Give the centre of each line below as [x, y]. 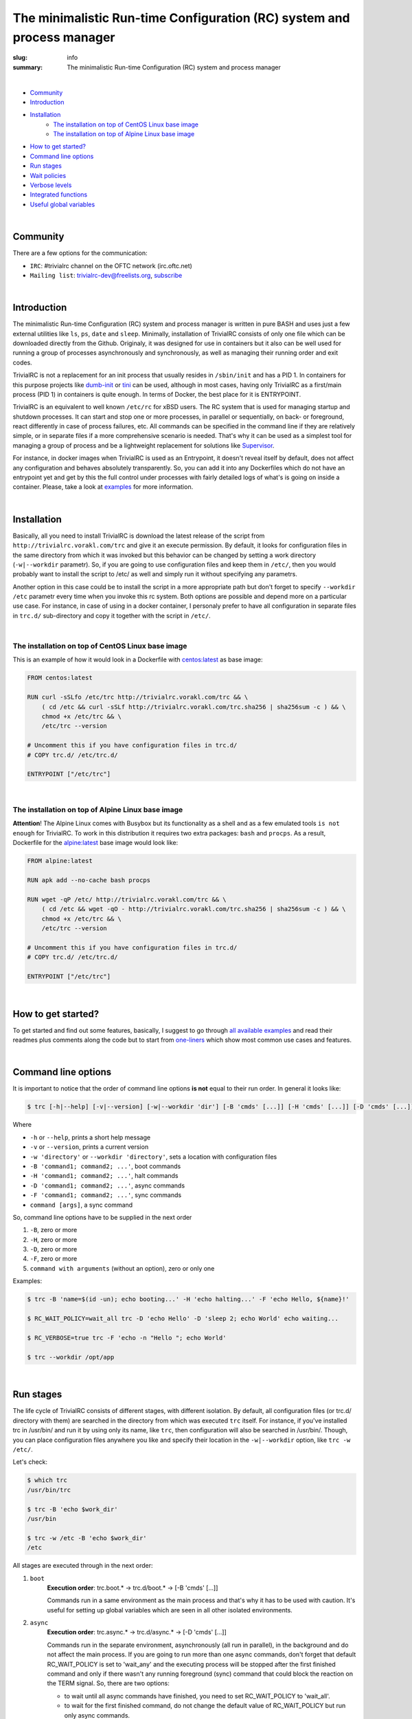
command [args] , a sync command [81, 1205]
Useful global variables [62, 204]
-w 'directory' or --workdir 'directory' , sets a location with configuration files [153, 1157]
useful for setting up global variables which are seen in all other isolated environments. [170, 1610]
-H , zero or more [54, 1239]
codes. [22, 362]
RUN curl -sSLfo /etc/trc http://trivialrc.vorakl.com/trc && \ [138, 697]
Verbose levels [51, 185]
